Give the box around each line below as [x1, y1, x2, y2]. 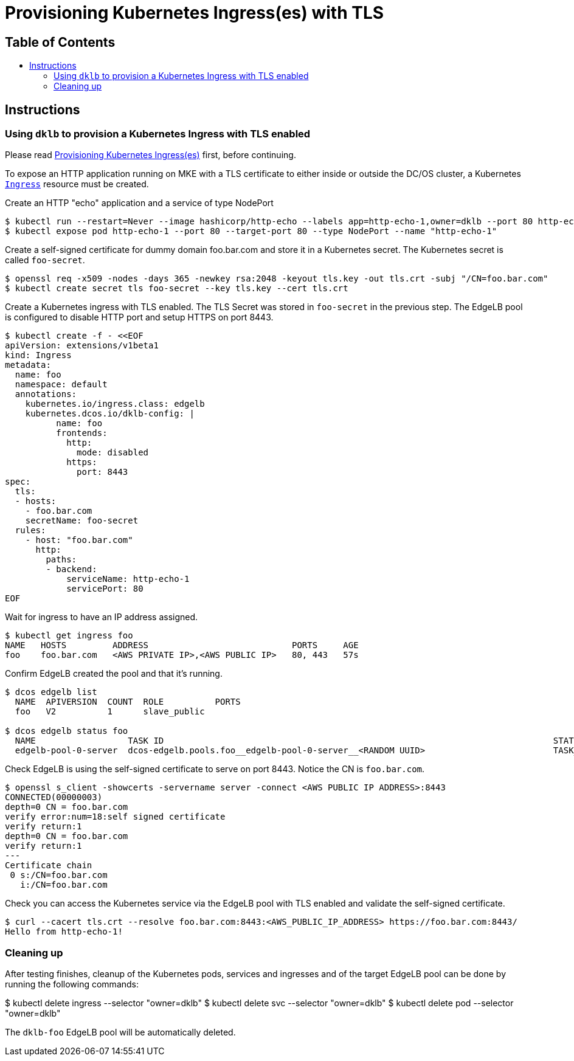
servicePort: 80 [66, 584, 143, 594]
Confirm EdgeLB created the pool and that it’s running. [5, 668, 223, 679]
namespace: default [15, 379, 108, 390]
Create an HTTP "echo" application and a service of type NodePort [5, 198, 274, 209]
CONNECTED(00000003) [5, 792, 103, 803]
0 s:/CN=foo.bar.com [10, 870, 108, 880]
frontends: [56, 428, 108, 438]
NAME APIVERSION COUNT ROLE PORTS [15, 697, 241, 707]
